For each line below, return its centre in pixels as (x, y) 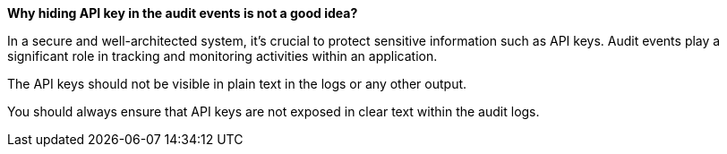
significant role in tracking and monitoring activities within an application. (222, 56)
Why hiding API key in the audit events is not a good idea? (183, 13)
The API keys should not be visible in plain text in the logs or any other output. (237, 84)
